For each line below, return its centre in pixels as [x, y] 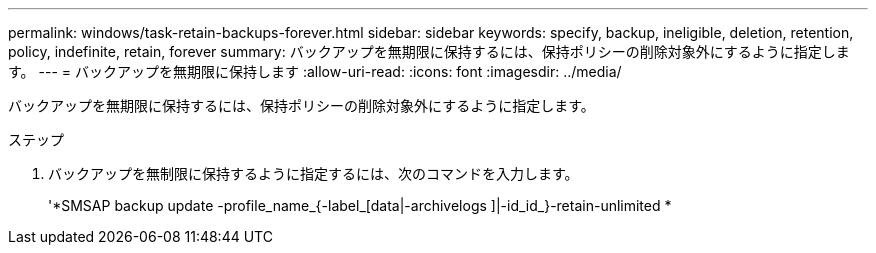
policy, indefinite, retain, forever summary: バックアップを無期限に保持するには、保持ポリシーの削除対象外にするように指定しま [429, 51]
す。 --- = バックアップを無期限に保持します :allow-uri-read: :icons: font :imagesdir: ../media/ [315, 71]
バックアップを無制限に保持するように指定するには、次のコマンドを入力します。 [313, 173]
